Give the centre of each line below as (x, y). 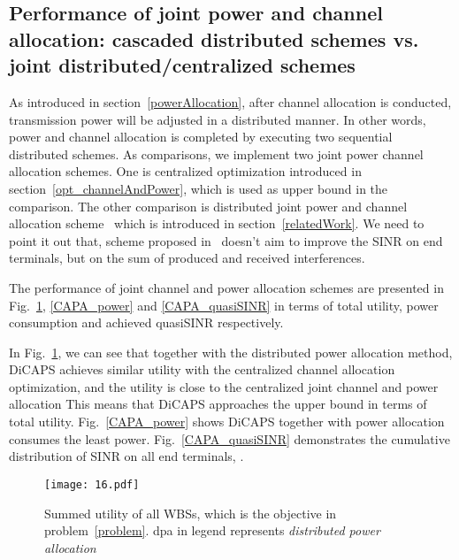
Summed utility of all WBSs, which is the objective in (191, 513)
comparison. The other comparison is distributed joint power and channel (208, 206)
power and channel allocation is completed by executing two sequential (201, 137)
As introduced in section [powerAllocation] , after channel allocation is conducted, (230, 101)
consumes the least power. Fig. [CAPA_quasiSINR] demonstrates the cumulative (229, 438)
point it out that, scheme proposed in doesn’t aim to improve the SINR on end (226, 240)
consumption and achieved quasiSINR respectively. (146, 322)
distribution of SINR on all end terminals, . (126, 456)
